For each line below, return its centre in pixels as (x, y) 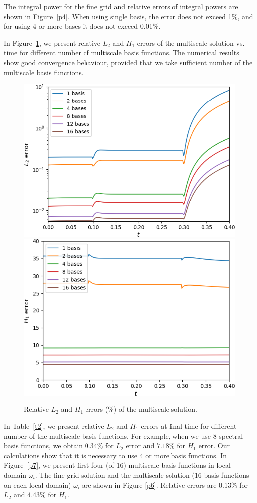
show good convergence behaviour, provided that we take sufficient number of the (128, 62)
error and (140, 446)
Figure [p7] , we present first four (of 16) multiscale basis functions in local (117, 465)
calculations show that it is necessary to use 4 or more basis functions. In (115, 455)
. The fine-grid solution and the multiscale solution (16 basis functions (142, 474)
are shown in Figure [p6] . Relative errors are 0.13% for (165, 484)
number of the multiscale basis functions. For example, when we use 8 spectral (124, 436)
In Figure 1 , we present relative (52, 43)
